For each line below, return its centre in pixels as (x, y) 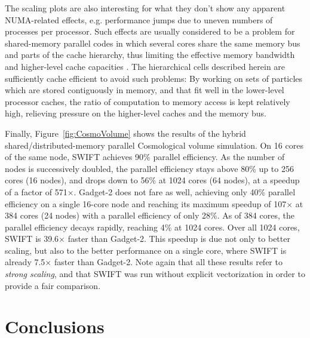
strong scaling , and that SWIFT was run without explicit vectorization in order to (155, 274)
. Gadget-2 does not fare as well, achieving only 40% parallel (185, 191)
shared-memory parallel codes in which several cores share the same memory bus (153, 43)
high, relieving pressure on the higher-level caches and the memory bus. (136, 113)
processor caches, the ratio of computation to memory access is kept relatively (148, 101)
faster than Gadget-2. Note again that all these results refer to (168, 262)
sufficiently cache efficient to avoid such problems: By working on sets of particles (154, 78)
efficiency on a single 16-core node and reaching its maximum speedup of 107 (146, 203)
